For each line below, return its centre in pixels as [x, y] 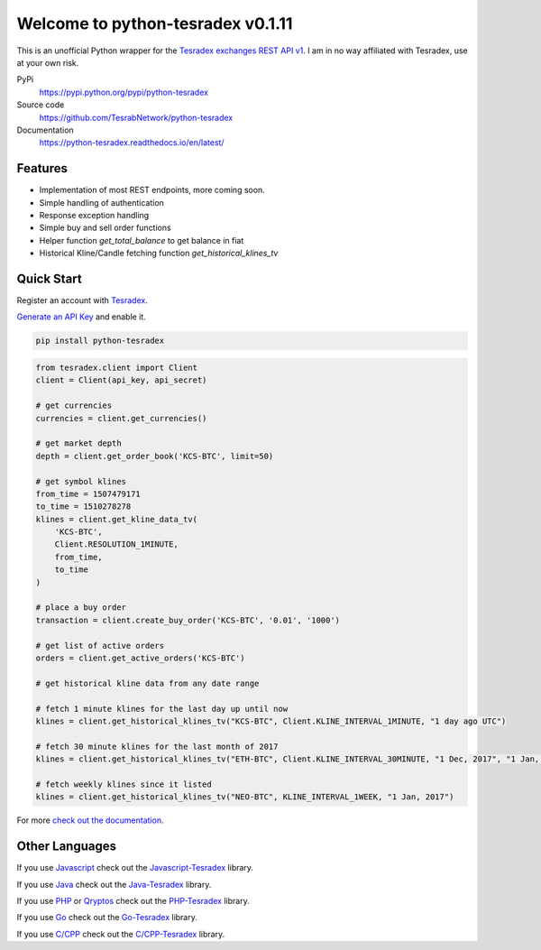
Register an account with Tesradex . [82, 300]
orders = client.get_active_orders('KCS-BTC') [140, 658]
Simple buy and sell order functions [105, 228]
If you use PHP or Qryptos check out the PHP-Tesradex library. [133, 900]
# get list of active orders [100, 646]
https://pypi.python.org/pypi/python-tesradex [124, 92]
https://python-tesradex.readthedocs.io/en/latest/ [132, 143]
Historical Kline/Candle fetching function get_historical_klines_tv [159, 254]
